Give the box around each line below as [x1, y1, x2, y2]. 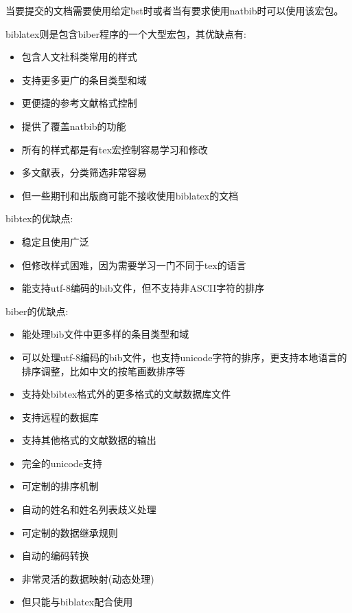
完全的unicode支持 [21, 455, 102, 470]
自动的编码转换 [21, 548, 89, 563]
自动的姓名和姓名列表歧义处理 [21, 502, 156, 517]
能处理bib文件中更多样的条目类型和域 [21, 327, 189, 341]
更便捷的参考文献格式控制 [21, 96, 137, 110]
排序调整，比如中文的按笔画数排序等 [21, 363, 185, 378]
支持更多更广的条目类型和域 [21, 72, 147, 87]
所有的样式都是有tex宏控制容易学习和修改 [21, 142, 208, 156]
